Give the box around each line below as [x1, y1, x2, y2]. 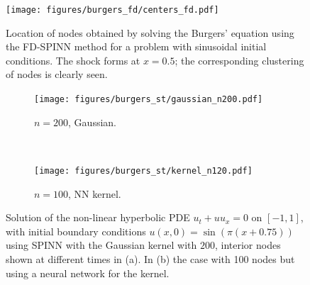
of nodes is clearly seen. [6, 67, 108, 82]
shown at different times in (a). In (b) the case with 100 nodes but [6, 251, 295, 266]
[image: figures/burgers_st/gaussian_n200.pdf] [34, 94, 263, 105]
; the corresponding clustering [175, 52, 304, 67]
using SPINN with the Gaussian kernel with [6, 238, 197, 252]
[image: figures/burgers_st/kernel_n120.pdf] [34, 165, 253, 176]
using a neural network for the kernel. [6, 265, 170, 280]
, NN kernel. [68, 186, 121, 201]
